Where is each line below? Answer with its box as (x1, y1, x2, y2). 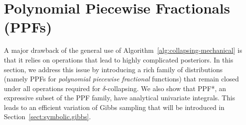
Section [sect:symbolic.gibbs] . (4, 111, 91, 122)
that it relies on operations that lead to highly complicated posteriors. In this (4, 54, 233, 64)
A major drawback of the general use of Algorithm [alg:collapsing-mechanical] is (4, 45, 242, 55)
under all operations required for (4, 83, 101, 93)
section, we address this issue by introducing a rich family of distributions (4, 64, 223, 74)
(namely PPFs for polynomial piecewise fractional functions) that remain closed (4, 74, 239, 84)
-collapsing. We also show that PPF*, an (105, 83, 226, 93)
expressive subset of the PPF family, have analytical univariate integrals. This (4, 93, 235, 103)
